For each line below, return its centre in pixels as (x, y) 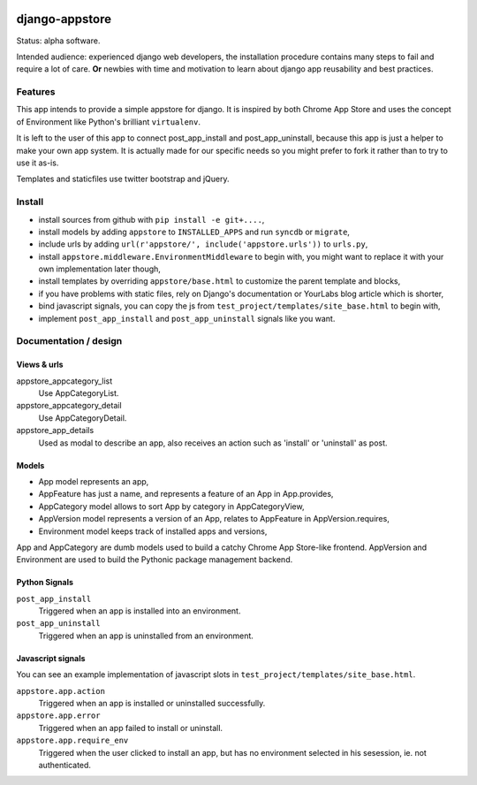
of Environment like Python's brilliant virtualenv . (109, 122)
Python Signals (45, 583)
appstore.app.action (61, 691)
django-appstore (64, 19)
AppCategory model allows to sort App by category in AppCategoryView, (171, 506)
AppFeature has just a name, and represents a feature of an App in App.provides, (186, 494)
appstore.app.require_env (72, 741)
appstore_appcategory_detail (69, 406)
